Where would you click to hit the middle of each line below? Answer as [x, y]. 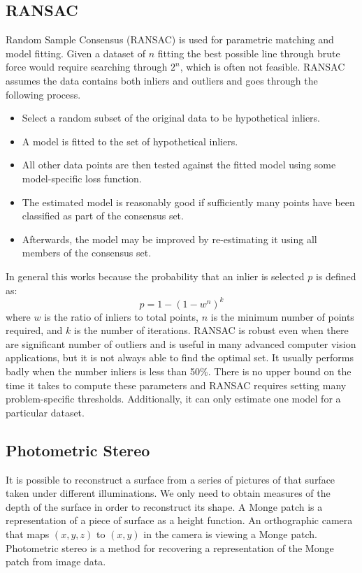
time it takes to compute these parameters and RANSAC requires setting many [176, 385]
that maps [28, 534]
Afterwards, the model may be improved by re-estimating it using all [169, 239]
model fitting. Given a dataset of [76, 53]
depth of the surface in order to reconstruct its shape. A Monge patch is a [164, 506]
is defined [336, 276]
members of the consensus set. [87, 253]
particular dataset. [45, 412]
